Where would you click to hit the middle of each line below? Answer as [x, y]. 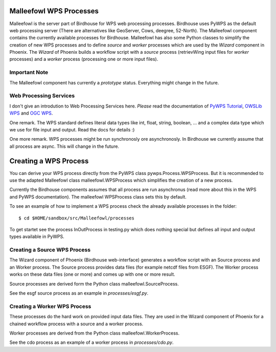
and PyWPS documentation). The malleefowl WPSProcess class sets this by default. [98, 196]
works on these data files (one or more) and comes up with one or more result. [93, 274]
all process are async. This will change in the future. [64, 146]
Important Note [29, 73]
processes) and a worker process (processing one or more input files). [84, 59]
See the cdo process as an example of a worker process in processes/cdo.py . [91, 342]
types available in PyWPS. [37, 237]
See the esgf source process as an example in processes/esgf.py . [79, 293]
